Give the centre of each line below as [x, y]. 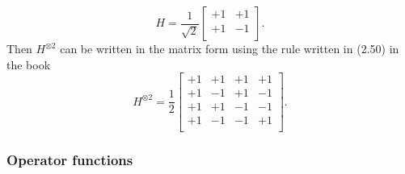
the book [29, 64]
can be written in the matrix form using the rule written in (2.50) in [230, 48]
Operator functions [70, 160]
